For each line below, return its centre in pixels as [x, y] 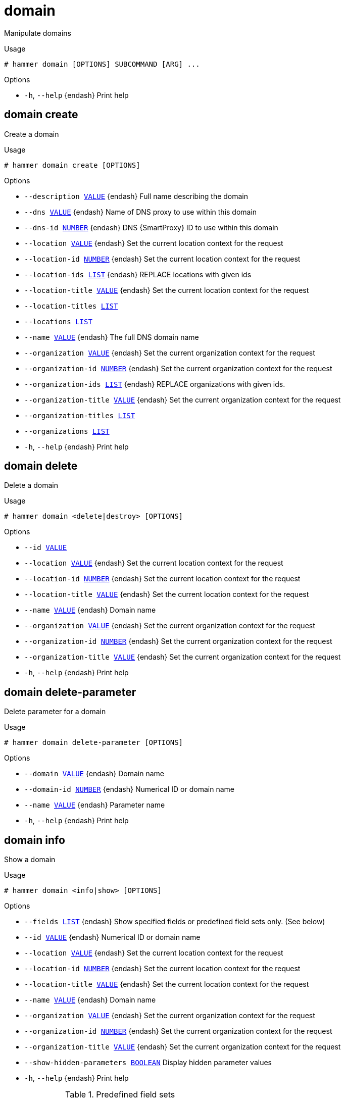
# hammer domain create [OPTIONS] [72, 165]
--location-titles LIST [71, 306]
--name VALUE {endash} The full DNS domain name [112, 337]
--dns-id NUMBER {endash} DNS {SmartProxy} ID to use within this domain [151, 227]
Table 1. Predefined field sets [120, 1095]
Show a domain [30, 860]
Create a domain [32, 134]
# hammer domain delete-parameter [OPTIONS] [94, 743]
